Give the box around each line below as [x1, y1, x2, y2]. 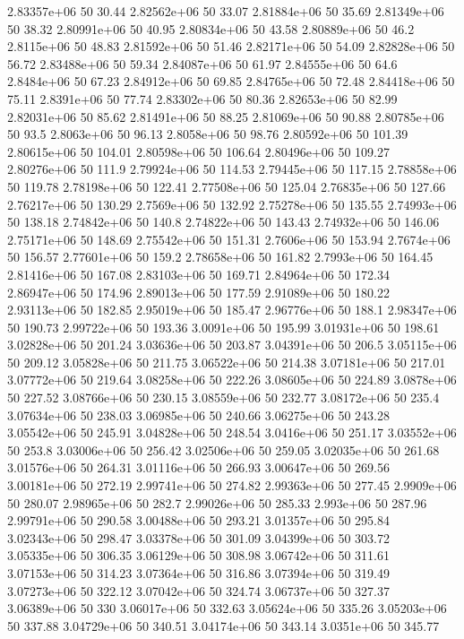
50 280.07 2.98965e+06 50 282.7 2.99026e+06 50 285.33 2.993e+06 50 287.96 [7, 493, 427, 512]
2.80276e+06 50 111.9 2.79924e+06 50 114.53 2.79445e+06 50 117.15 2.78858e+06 [7, 160, 457, 178]
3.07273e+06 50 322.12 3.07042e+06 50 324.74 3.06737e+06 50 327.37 [7, 581, 390, 600]
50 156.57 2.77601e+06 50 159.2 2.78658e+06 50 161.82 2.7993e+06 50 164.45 [7, 247, 434, 266]
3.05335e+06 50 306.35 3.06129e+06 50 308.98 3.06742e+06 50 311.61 [7, 546, 390, 565]
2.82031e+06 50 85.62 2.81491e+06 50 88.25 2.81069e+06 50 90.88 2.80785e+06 [7, 107, 444, 125]
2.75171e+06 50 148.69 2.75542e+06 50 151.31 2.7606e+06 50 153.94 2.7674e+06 [7, 229, 451, 248]
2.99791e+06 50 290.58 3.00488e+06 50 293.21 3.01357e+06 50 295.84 [7, 511, 390, 530]
